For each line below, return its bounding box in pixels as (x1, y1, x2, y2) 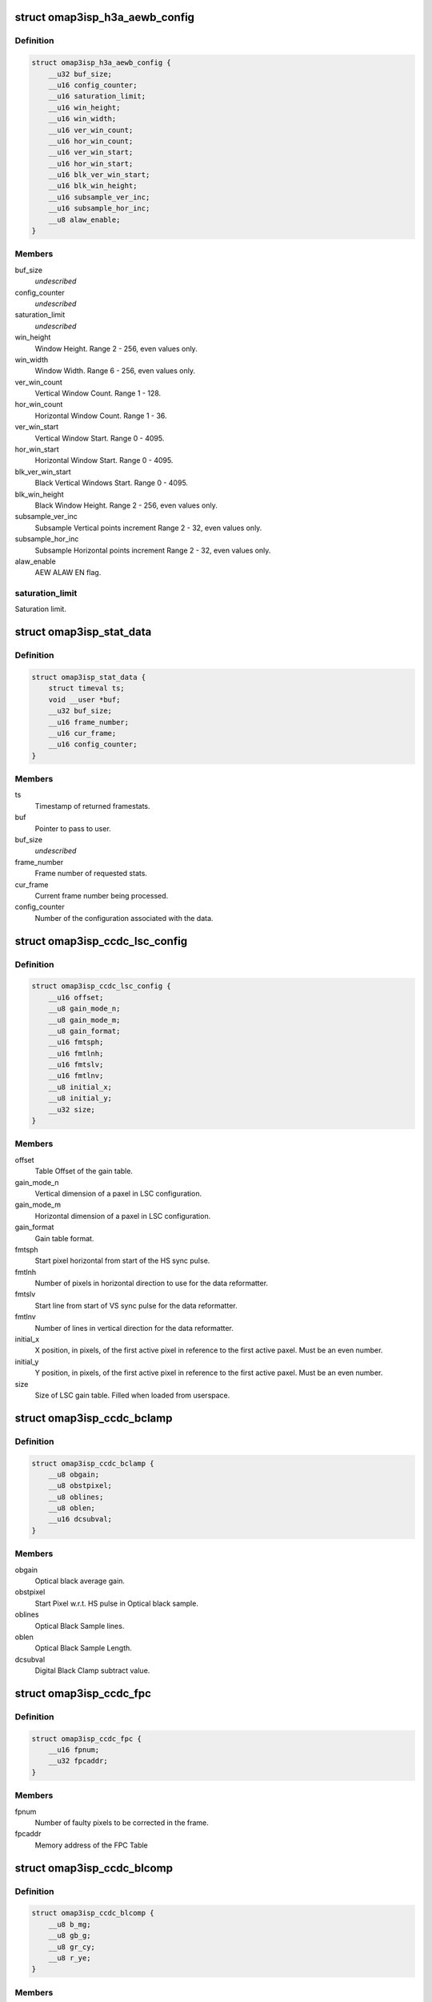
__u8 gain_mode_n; (48, 1004, 121, 1013)
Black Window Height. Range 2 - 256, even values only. (34, 500, 218, 510)
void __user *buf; (48, 695, 121, 704)
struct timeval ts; (48, 684, 126, 693)
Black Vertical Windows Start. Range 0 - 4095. (34, 478, 188, 488)
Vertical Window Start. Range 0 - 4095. (34, 433, 165, 443)
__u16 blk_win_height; (48, 181, 138, 191)
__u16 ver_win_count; (48, 125, 134, 135)
